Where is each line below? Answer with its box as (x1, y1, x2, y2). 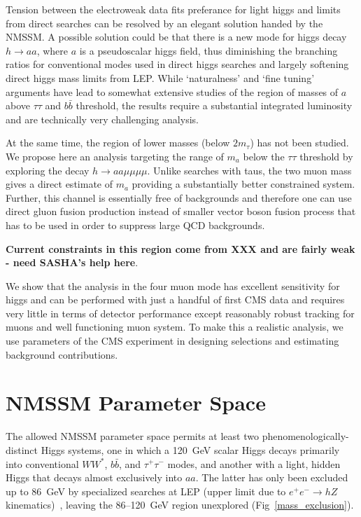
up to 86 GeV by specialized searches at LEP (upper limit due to (6, 483, 286, 498)
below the (243, 149, 285, 163)
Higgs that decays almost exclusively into (6, 470, 183, 485)
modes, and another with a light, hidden (167, 456, 341, 471)
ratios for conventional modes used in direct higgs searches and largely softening (6, 57, 349, 71)
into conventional (6, 456, 79, 471)
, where (36, 43, 68, 57)
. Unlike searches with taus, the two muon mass (147, 163, 352, 177)
